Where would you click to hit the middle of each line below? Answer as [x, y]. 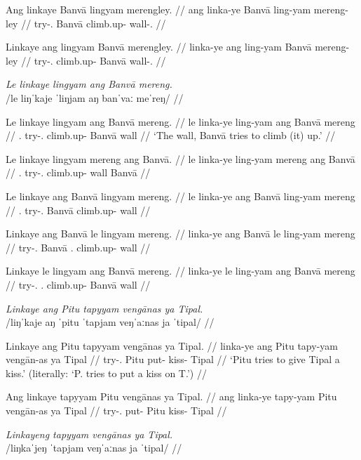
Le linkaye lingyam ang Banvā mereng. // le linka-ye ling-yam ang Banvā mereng [180, 121]
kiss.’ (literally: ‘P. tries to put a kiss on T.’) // [106, 373]
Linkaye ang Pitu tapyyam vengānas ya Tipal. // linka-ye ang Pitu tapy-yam [172, 345]
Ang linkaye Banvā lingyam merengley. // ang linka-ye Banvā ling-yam [158, 9]
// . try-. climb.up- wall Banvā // [78, 172]
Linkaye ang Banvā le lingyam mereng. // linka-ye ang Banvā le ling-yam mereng [180, 234]
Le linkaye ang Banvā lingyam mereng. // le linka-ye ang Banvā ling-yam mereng [180, 196]
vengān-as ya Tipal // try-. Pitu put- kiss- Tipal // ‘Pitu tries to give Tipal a [173, 359]
